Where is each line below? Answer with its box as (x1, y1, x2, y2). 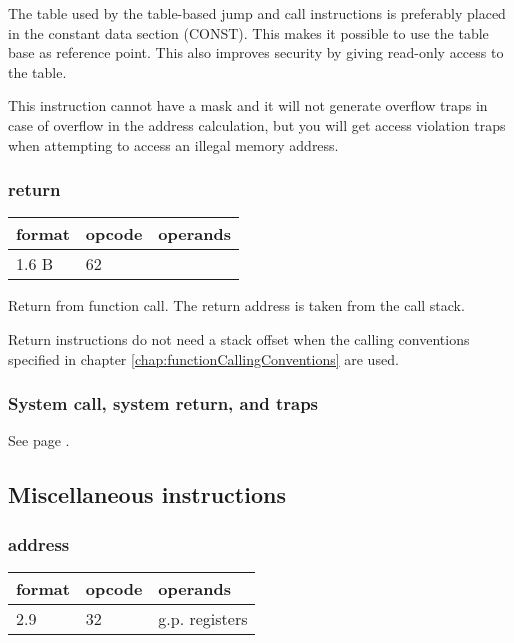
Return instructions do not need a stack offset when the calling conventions (8, 328, 470, 349)
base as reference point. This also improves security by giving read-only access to (8, 42, 504, 63)
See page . (8, 430, 70, 451)
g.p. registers (158, 606, 248, 630)
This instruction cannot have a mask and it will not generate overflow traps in (8, 95, 488, 116)
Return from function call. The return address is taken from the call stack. (8, 295, 465, 316)
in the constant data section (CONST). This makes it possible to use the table (8, 22, 489, 43)
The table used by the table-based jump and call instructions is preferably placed (8, 3, 506, 23)
